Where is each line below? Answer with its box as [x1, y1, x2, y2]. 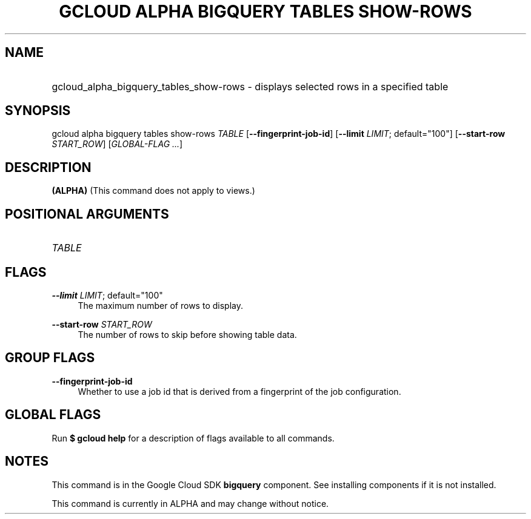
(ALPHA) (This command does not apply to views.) [52, 185, 255, 196]
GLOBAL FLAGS [5, 407, 101, 423]
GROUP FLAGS [5, 350, 95, 366]
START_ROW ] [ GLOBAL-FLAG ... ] [52, 139, 183, 150]
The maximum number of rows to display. [78, 300, 243, 311]
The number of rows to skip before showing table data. [78, 329, 297, 340]
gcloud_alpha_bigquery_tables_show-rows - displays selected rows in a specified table [52, 80, 449, 93]
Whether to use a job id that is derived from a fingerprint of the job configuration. [78, 386, 401, 397]
